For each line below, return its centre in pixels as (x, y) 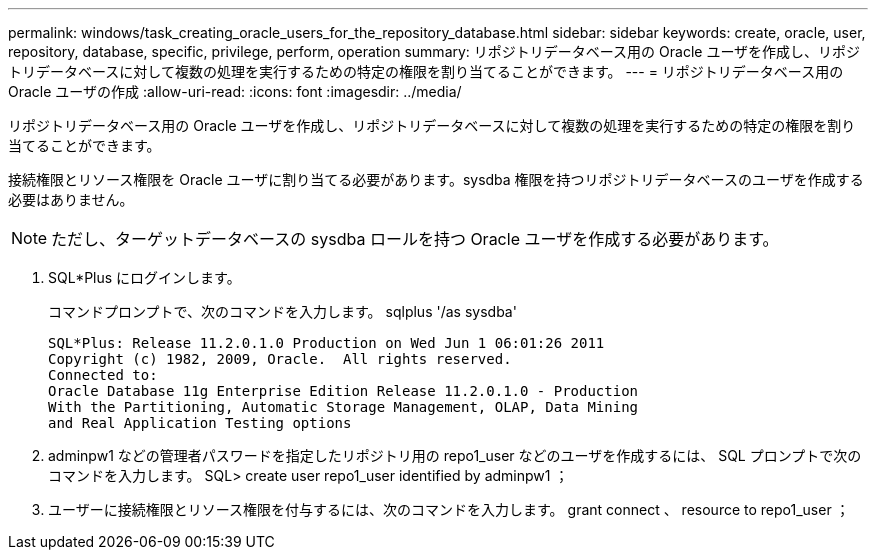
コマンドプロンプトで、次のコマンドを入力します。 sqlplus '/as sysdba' (282, 311)
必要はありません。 (71, 199)
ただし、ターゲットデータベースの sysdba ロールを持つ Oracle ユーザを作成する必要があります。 (415, 239)
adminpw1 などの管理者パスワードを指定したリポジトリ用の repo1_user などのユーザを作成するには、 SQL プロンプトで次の (455, 455)
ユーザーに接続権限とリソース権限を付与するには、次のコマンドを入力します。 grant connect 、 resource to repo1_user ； (449, 509)
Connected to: (103, 375)
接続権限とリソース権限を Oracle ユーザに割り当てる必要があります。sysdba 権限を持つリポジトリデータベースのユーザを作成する (436, 179)
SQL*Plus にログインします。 (144, 277)
